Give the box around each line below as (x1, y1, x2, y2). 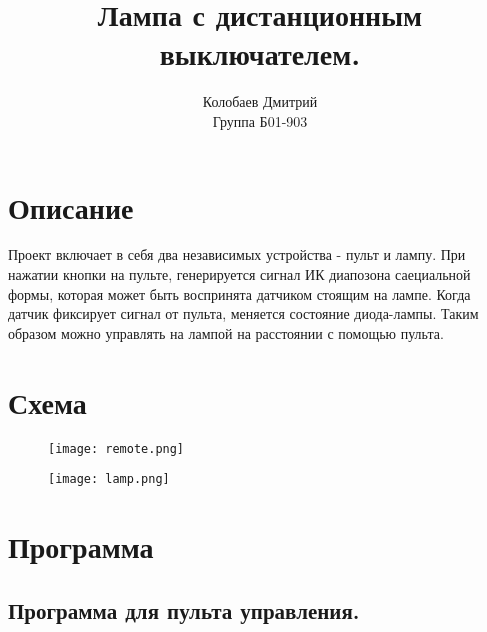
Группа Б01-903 (212, 110, 308, 131)
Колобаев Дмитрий (202, 91, 318, 112)
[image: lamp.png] (48, 472, 170, 487)
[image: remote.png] (48, 441, 185, 456)
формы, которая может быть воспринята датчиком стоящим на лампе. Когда (8, 283, 471, 304)
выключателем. (159, 33, 361, 74)
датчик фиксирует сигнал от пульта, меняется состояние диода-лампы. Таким (8, 303, 479, 324)
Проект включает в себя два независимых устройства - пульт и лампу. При (8, 244, 466, 265)
